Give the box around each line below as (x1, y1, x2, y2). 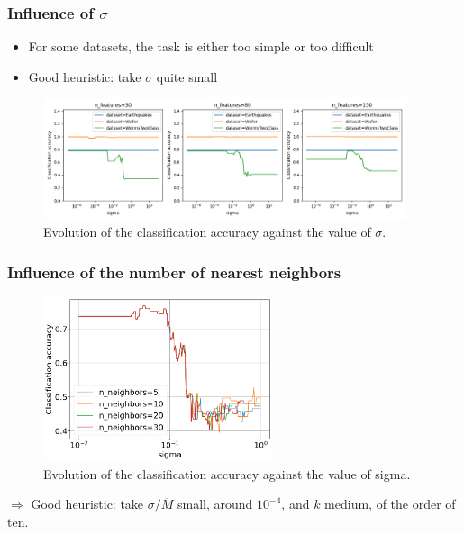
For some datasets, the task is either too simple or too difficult (28, 37, 374, 56)
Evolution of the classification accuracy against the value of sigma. (43, 464, 411, 483)
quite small (156, 67, 218, 86)
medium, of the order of (324, 494, 456, 513)
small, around (177, 494, 253, 513)
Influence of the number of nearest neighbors (7, 260, 341, 283)
